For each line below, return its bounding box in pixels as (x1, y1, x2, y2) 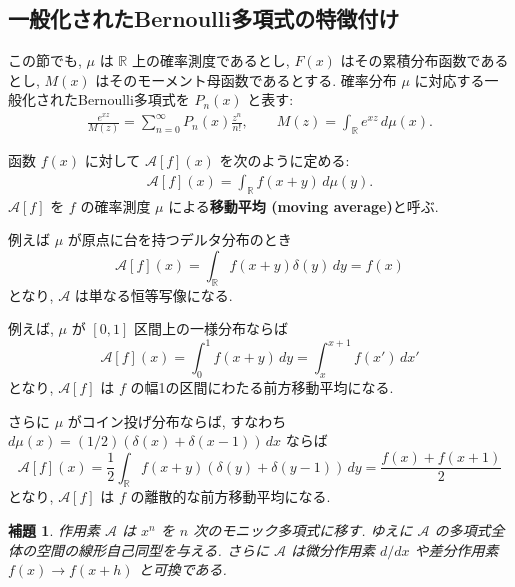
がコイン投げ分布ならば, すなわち (67, 410, 287, 431)
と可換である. (138, 559, 227, 580)
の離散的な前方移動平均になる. (130, 486, 331, 507)
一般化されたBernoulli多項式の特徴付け (8, 3, 400, 34)
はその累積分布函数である (340, 50, 509, 71)
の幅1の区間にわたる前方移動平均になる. (130, 377, 394, 398)
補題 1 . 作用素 (8, 519, 100, 540)
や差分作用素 (414, 539, 499, 560)
